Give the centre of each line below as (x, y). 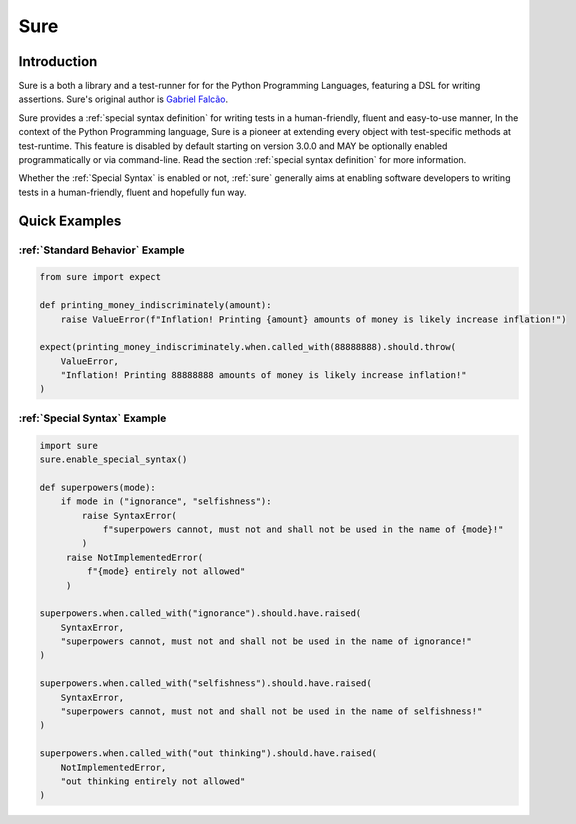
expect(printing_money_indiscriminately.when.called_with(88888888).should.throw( (248, 347)
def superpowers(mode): (98, 487)
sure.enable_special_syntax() (113, 459)
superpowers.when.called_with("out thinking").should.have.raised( (208, 753)
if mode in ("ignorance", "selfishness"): (166, 501)
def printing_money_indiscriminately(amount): (155, 305)
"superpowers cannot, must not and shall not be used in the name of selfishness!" (271, 711)
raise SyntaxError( (129, 515)
